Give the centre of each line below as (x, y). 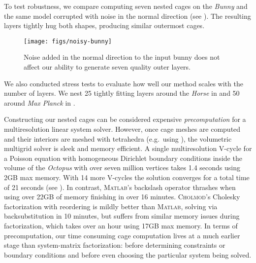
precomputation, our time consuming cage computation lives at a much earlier (122, 235)
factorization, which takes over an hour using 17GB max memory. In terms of (121, 225)
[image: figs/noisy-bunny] (68, 41)
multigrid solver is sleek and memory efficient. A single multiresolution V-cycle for (128, 148)
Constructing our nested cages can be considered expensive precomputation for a (125, 119)
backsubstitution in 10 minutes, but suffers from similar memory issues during (122, 216)
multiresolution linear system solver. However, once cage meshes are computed (122, 129)
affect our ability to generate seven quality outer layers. (107, 67)
